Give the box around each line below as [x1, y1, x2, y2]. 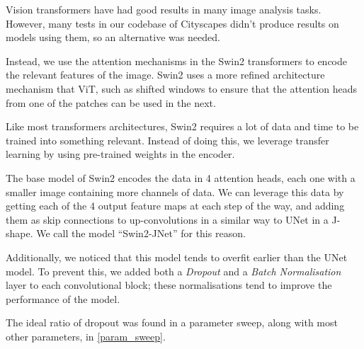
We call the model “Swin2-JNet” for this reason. [36, 226, 246, 241]
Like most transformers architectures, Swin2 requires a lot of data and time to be [6, 119, 359, 134]
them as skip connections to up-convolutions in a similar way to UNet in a [6, 212, 329, 227]
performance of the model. [6, 291, 120, 306]
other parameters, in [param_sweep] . [6, 328, 166, 343]
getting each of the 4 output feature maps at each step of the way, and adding [6, 198, 345, 213]
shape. [6, 226, 33, 241]
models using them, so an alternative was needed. [6, 30, 220, 45]
